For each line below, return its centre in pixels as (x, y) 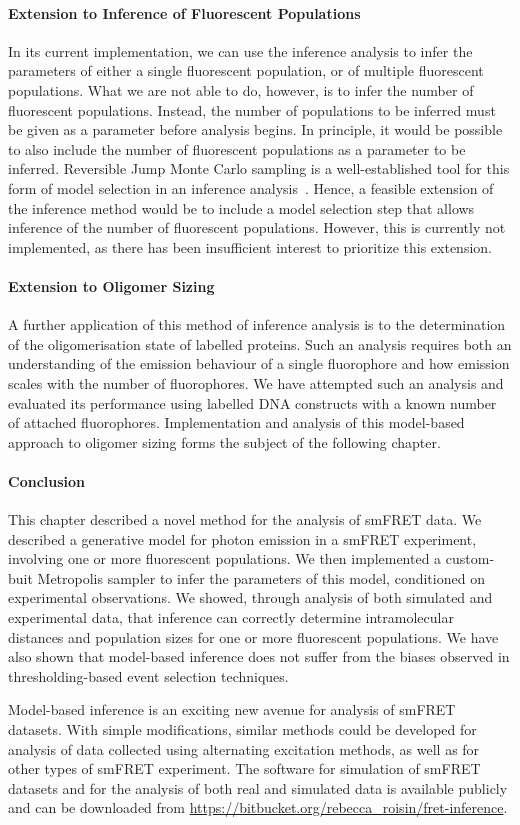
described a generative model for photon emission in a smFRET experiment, (242, 538)
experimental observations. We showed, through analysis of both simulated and (250, 597)
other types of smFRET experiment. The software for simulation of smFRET (244, 768)
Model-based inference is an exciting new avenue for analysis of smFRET (232, 709)
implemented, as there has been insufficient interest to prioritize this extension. (250, 246)
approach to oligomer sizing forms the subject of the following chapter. (224, 441)
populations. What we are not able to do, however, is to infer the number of (241, 89)
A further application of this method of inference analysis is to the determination (257, 324)
